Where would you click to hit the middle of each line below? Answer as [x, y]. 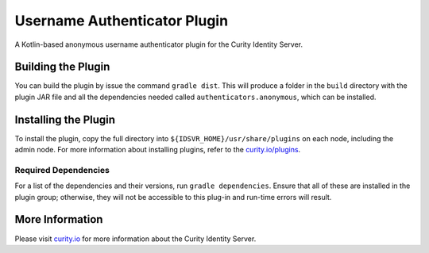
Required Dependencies [62, 170]
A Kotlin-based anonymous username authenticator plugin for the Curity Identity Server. [159, 44]
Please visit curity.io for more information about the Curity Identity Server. [135, 239]
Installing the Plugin [65, 119]
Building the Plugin [62, 67]
